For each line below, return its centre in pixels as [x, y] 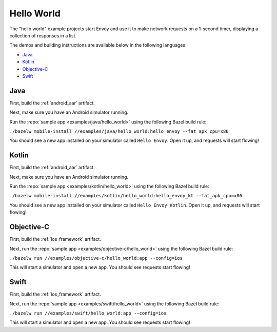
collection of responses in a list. [43, 35]
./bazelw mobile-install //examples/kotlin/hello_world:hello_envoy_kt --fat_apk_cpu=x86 [126, 196]
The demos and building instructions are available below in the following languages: [98, 45]
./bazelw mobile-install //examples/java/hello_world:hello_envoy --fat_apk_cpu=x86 [119, 131]
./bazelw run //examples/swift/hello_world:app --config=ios [88, 313]
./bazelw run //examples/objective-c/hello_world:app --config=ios [96, 258]
